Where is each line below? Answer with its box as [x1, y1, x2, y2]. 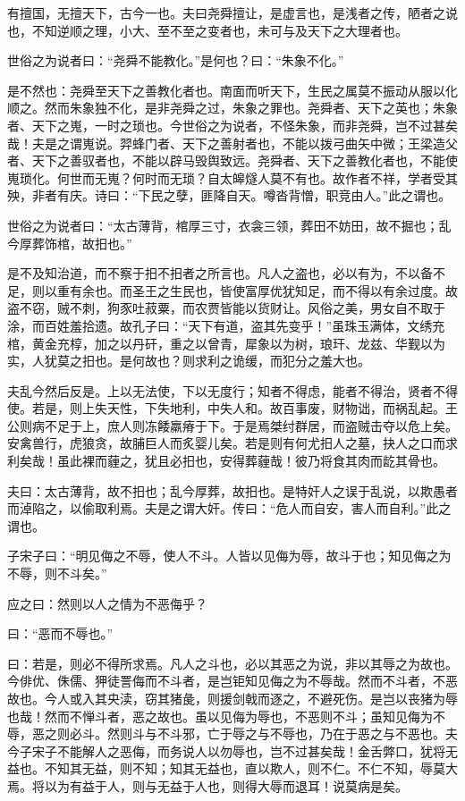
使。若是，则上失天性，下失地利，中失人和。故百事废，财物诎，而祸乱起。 [7, 399, 445, 417]
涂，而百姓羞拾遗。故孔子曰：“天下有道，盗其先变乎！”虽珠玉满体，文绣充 [7, 316, 445, 334]
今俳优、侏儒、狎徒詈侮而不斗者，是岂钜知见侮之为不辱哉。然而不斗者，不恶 [7, 671, 458, 690]
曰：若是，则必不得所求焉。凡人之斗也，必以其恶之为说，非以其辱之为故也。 [7, 653, 458, 672]
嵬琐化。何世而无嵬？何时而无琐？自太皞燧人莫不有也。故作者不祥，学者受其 [7, 168, 458, 187]
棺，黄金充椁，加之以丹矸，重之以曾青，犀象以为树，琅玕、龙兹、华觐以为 [7, 333, 445, 352]
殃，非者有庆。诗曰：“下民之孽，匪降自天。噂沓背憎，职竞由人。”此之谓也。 [7, 186, 452, 205]
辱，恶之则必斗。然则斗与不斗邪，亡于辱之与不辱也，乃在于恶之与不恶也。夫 [7, 724, 458, 743]
